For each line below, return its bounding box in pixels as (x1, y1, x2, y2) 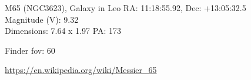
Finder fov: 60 (5, 44, 55, 56)
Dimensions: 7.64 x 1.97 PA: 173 (5, 25, 122, 37)
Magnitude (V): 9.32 (5, 13, 79, 25)
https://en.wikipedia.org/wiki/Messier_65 (5, 64, 157, 76)
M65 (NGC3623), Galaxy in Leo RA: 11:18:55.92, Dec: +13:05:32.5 (5, 2, 246, 13)
